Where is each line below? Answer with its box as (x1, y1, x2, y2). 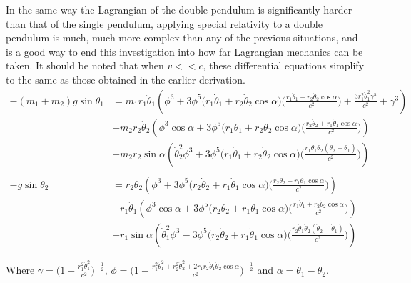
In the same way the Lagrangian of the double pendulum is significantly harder (6, 2, 352, 16)
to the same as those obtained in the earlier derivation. (6, 71, 245, 86)
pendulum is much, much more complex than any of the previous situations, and (6, 30, 358, 45)
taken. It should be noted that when (6, 58, 164, 73)
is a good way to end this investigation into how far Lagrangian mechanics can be (6, 44, 363, 59)
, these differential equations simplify (203, 58, 365, 73)
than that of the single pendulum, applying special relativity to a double (6, 16, 323, 31)
